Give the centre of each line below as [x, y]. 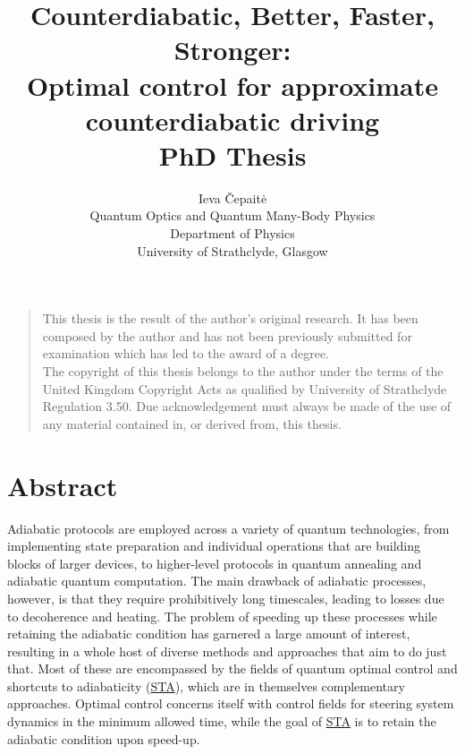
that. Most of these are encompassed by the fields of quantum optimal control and [232, 668]
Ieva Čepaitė [232, 197]
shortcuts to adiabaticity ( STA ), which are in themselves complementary [206, 685]
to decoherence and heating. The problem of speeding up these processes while [222, 616]
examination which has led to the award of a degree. [186, 353]
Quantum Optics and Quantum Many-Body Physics [232, 215]
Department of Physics [232, 233]
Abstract [63, 485]
